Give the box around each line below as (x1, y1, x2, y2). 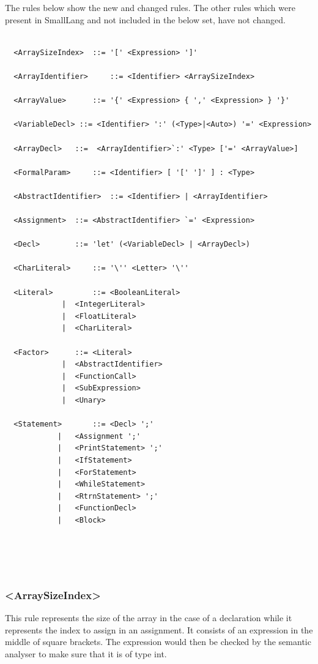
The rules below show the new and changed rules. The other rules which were (5, 1, 295, 13)
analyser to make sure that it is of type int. (5, 647, 167, 660)
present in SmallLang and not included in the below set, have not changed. (5, 13, 286, 26)
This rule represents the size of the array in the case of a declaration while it (5, 611, 292, 624)
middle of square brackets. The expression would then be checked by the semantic (5, 635, 311, 648)
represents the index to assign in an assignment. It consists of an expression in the (5, 623, 313, 636)
